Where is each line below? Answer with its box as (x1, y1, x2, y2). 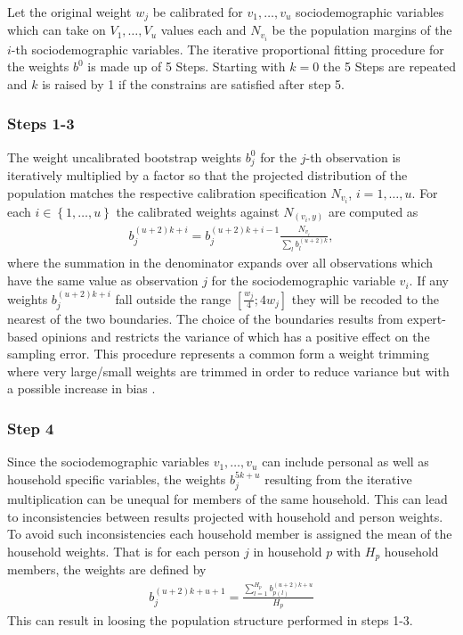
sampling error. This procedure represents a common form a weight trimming (7, 344, 429, 363)
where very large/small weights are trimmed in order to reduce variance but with (7, 361, 450, 380)
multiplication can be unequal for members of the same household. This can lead (7, 490, 448, 508)
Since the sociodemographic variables (7, 452, 209, 471)
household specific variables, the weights (7, 469, 226, 488)
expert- (407, 309, 446, 327)
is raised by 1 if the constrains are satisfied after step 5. (42, 74, 345, 93)
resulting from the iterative (264, 469, 412, 488)
